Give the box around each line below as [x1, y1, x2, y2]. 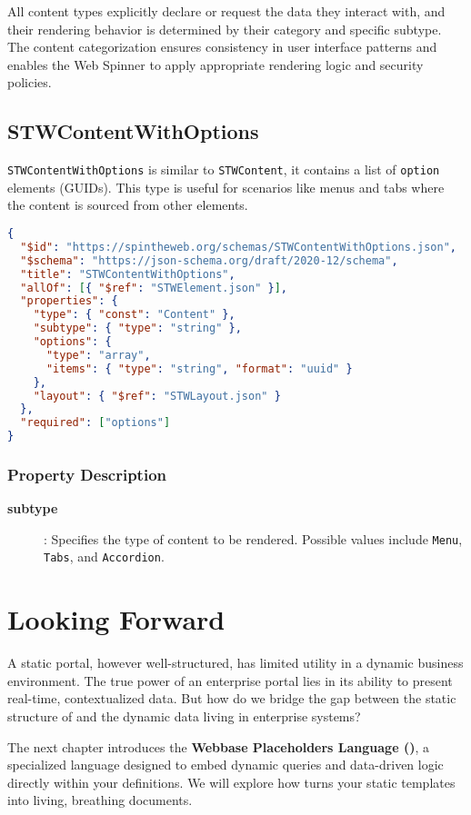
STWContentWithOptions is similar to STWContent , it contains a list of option [7, 160, 440, 179]
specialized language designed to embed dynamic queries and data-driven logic [7, 755, 444, 774]
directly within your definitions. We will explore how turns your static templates [7, 772, 456, 791]
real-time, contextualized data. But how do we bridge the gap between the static [7, 689, 456, 708]
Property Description [7, 462, 167, 485]
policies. [7, 73, 52, 92]
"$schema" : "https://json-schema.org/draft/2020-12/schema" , [20, 253, 398, 267]
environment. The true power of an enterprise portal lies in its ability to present [7, 671, 453, 690]
